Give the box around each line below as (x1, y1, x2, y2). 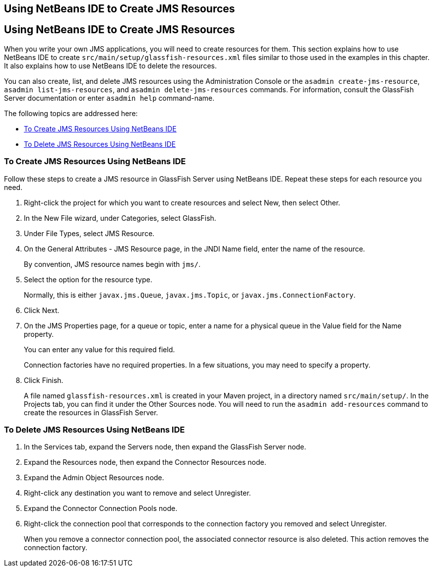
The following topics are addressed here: (4, 109, 138, 118)
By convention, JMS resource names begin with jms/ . (24, 259, 201, 268)
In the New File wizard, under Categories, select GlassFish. (24, 213, 216, 222)
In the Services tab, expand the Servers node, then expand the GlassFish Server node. (24, 443, 307, 451)
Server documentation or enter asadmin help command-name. (4, 93, 215, 102)
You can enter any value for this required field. (24, 345, 175, 354)
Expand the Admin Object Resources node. (24, 473, 164, 482)
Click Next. (24, 306, 60, 315)
